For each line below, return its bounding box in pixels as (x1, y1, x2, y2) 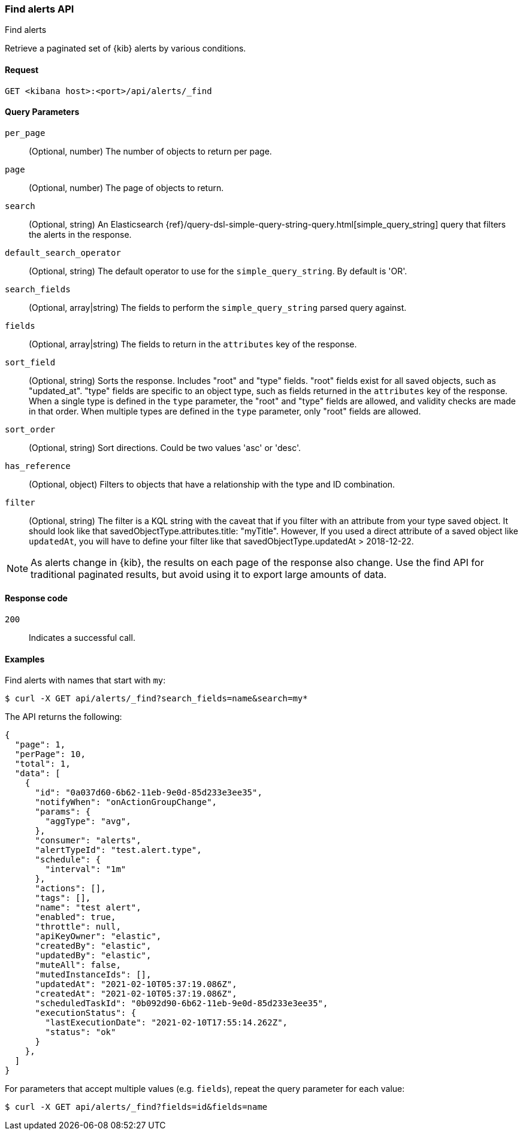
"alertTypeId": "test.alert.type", (35, 845, 202, 855)
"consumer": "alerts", (35, 836, 141, 846)
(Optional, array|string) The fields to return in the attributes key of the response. (29, 338, 357, 349)
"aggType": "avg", (45, 816, 131, 827)
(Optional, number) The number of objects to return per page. (29, 146, 272, 156)
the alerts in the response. (29, 229, 132, 240)
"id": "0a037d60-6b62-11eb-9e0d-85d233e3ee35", (35, 788, 262, 798)
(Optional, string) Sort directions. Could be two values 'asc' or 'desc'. (29, 442, 301, 453)
